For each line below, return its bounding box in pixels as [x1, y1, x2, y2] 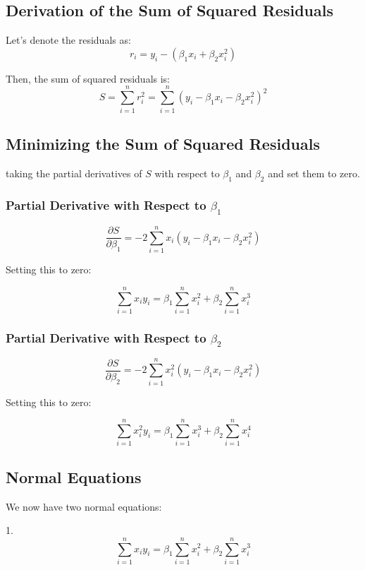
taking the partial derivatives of [6, 165, 142, 180]
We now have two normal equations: [6, 499, 162, 513]
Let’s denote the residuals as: [6, 32, 131, 47]
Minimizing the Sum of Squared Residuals [6, 132, 320, 154]
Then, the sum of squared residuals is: [6, 71, 171, 85]
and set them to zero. [268, 165, 360, 180]
